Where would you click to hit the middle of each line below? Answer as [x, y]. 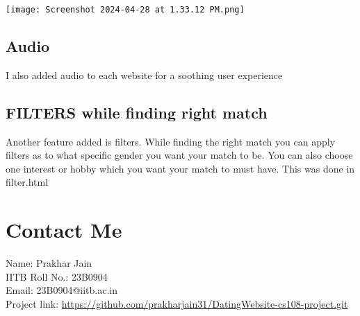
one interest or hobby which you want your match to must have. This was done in [180, 168]
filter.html [27, 182]
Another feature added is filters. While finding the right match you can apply [171, 141]
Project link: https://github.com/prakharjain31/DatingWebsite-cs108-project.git [177, 303]
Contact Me [64, 230]
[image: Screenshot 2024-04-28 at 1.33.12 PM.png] [125, 10]
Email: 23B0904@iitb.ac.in [62, 290]
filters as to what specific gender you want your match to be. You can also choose [179, 155]
